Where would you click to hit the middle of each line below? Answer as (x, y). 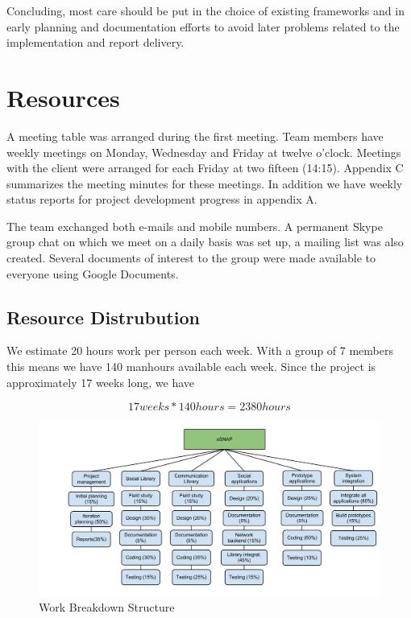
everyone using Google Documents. (93, 273)
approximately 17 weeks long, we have (101, 382)
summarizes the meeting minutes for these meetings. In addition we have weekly (205, 183)
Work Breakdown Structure (107, 607)
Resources (63, 97)
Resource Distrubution (103, 317)
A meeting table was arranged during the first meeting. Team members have (195, 136)
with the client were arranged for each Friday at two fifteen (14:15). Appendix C (205, 168)
